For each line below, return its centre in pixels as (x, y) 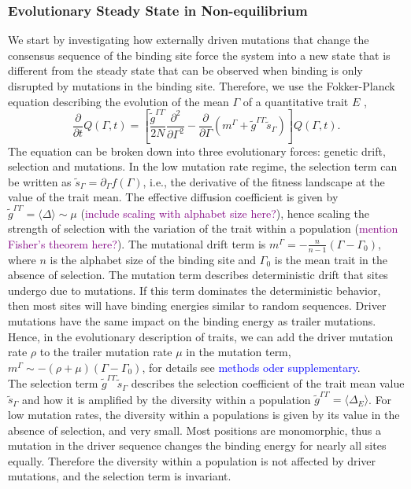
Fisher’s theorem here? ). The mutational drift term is (137, 243)
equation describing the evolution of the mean (118, 101)
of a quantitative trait (296, 101)
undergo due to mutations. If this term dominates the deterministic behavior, (194, 290)
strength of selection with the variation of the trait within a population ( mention (203, 228)
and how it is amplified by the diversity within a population (167, 399)
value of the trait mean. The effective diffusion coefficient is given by (173, 197)
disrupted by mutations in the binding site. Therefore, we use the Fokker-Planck (202, 86)
